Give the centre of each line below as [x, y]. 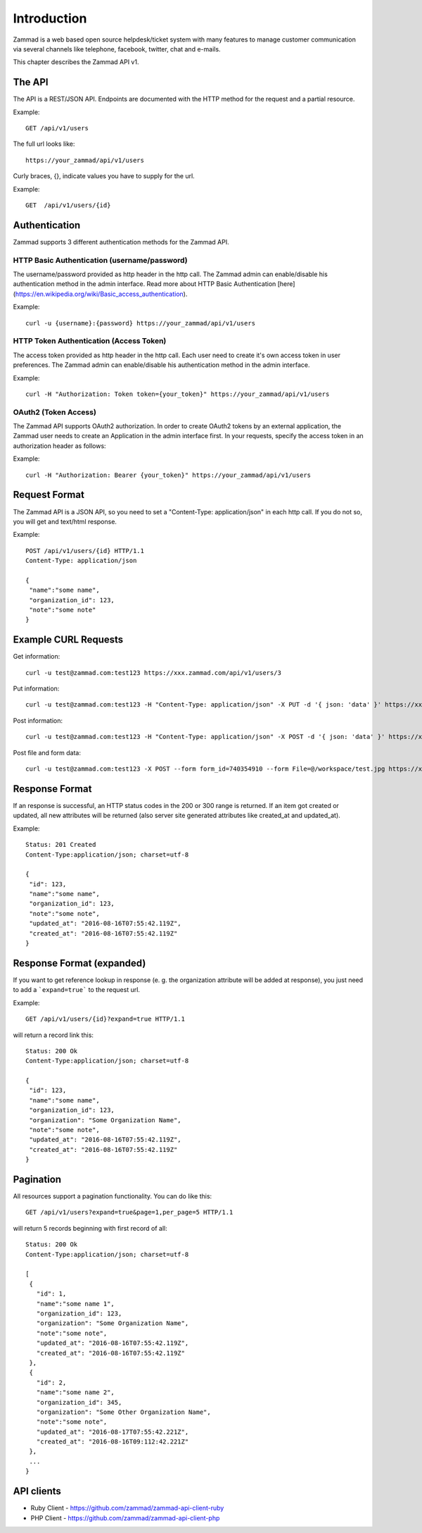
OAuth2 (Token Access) [55, 412]
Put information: [36, 689]
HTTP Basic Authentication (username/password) [100, 260]
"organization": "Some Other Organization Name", [123, 1412]
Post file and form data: [47, 752]
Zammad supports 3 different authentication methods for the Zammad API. [121, 242]
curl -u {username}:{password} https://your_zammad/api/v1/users [141, 323]
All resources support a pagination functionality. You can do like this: [113, 1196]
